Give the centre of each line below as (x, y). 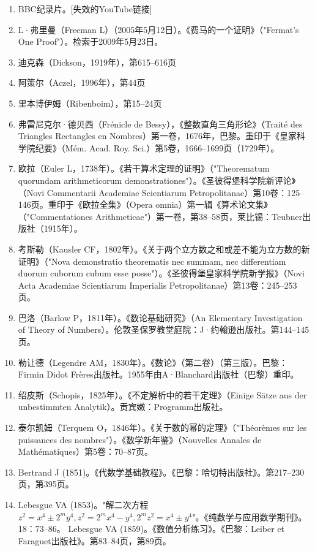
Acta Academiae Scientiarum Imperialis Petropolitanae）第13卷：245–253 (157, 285)
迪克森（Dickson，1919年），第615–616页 (97, 62)
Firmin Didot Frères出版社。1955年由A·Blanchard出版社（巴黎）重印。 (158, 374)
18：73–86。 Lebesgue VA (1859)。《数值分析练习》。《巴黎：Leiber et (151, 529)
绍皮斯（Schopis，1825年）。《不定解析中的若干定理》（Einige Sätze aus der (162, 394)
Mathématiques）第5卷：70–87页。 (85, 451)
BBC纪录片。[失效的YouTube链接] (85, 9)
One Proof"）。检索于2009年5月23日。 (91, 41)
